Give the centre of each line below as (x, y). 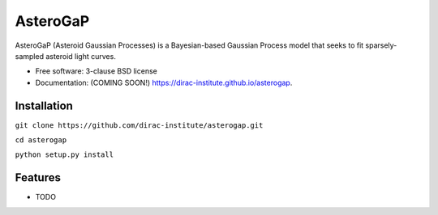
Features (38, 178)
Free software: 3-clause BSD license (96, 71)
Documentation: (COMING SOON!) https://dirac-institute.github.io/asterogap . (164, 82)
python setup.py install (64, 155)
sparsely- (381, 45)
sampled (30, 56)
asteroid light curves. (81, 56)
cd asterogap (41, 140)
